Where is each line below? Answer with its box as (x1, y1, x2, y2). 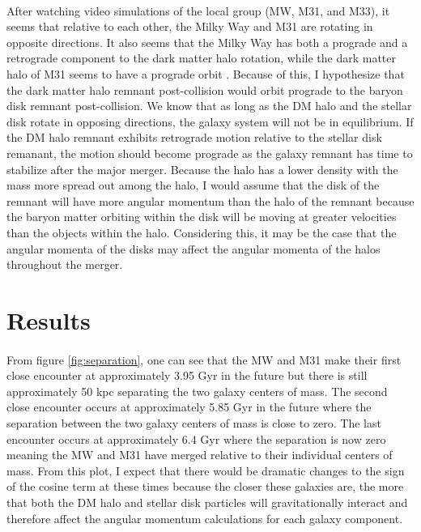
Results (6, 303, 91, 336)
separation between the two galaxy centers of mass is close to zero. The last (6, 415, 381, 432)
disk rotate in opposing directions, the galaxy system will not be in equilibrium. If (6, 113, 414, 130)
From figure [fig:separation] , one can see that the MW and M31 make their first (6, 351, 402, 368)
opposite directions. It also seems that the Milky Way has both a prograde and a (6, 33, 408, 50)
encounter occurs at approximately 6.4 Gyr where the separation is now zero (6, 430, 386, 447)
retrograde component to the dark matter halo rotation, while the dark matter (6, 49, 396, 66)
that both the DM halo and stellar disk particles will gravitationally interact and (6, 494, 408, 510)
